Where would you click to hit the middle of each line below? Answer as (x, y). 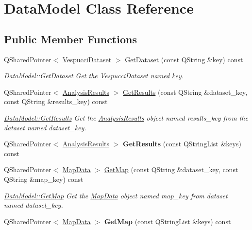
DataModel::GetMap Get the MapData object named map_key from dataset (116, 195)
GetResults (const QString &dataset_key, (185, 92)
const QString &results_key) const (56, 101)
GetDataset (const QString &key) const (184, 59)
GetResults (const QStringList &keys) (182, 144)
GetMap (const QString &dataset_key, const (171, 169)
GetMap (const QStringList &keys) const (168, 221)
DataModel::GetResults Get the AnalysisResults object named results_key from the (126, 117)
